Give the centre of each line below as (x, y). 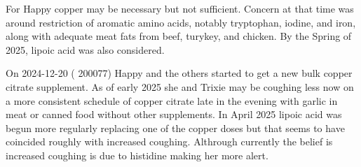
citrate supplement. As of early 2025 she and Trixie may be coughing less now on (180, 86)
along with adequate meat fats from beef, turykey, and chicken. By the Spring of (179, 36)
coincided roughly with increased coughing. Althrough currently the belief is (169, 141)
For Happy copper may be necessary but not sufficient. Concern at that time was (180, 8)
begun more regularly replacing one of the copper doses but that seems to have (175, 128)
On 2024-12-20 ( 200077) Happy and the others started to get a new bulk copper (179, 73)
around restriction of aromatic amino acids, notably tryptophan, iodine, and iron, (181, 22)
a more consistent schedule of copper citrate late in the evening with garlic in (172, 100)
